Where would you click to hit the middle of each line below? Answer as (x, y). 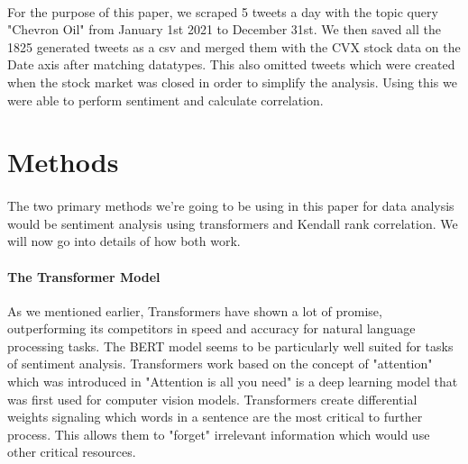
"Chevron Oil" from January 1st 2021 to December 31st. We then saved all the (224, 29)
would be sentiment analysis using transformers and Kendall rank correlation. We (233, 223)
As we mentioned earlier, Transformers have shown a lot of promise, (195, 310)
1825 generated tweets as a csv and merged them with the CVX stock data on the (234, 46)
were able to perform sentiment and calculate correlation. (165, 100)
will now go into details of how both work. (124, 241)
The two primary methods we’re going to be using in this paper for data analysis (231, 206)
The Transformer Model (84, 276)
